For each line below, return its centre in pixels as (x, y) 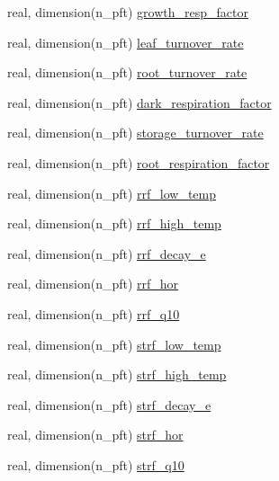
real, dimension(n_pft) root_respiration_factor (139, 162)
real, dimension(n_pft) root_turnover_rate (127, 72)
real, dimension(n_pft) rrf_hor (93, 284)
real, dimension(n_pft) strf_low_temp (114, 344)
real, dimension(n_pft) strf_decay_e (109, 404)
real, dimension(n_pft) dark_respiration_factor (139, 102)
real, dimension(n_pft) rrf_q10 (94, 313)
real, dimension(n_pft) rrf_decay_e (107, 253)
